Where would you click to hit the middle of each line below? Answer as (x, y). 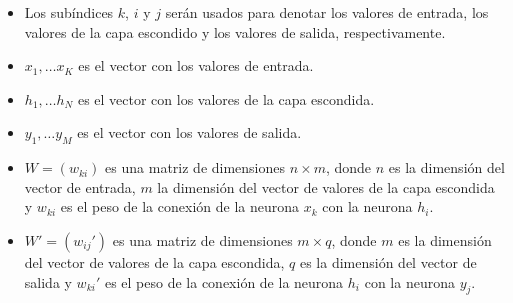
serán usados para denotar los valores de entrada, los (327, 12)
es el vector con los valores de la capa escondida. (226, 98)
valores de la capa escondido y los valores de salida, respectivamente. (235, 31)
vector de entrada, (80, 186)
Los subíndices (69, 12)
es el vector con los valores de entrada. (196, 65)
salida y (48, 281)
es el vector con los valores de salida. (189, 132)
